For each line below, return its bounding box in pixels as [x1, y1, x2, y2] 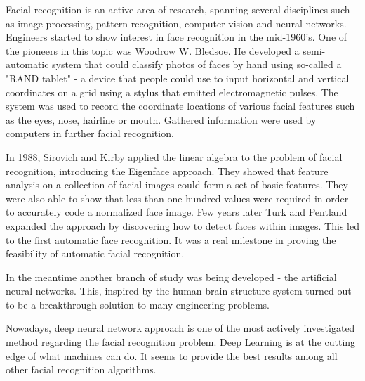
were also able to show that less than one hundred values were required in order [6, 190, 349, 205]
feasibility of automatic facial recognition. [6, 246, 185, 261]
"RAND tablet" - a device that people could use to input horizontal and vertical [6, 70, 350, 85]
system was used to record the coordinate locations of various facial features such [6, 98, 355, 113]
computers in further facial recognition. [6, 126, 174, 141]
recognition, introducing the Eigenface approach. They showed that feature [6, 163, 328, 178]
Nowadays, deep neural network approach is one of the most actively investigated [6, 321, 355, 335]
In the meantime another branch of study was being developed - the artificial [6, 269, 337, 284]
